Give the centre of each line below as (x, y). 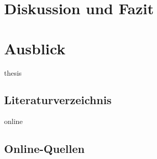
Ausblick (35, 48)
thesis (13, 72)
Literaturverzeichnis (58, 100)
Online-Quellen (45, 149)
